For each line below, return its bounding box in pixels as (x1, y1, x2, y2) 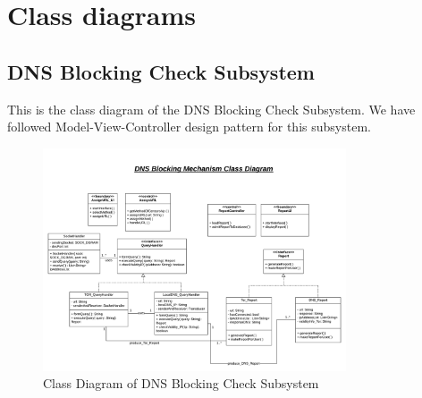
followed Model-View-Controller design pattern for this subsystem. (7, 117, 371, 136)
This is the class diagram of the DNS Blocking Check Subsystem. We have (7, 99, 416, 118)
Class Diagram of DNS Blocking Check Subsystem (43, 374, 319, 393)
